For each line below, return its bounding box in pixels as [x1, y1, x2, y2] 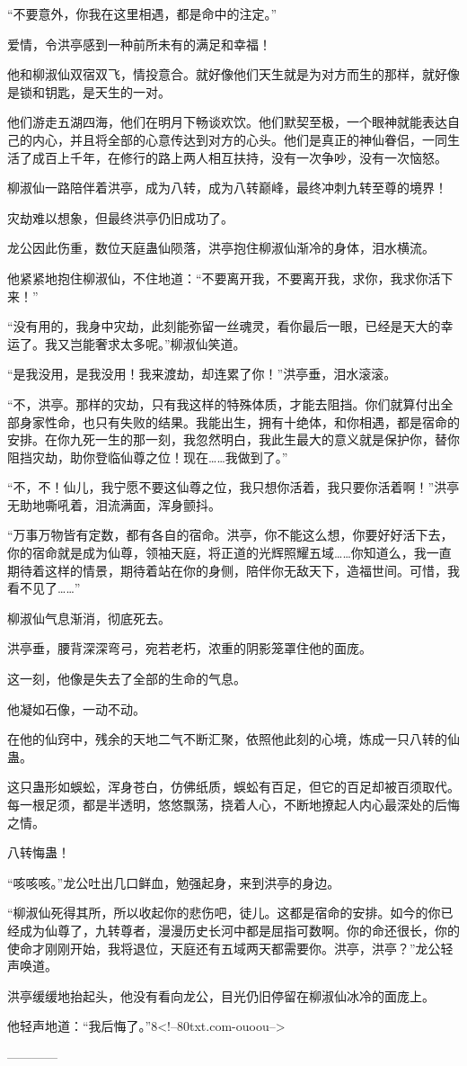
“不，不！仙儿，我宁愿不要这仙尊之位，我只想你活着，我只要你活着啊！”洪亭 [7, 478, 460, 497]
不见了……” [19, 578, 81, 597]
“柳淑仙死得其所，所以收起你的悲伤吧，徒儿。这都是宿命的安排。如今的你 [7, 903, 441, 922]
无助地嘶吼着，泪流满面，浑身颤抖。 [7, 495, 221, 514]
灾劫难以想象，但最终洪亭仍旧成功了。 [7, 208, 233, 227]
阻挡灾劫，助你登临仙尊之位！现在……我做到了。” [7, 447, 288, 466]
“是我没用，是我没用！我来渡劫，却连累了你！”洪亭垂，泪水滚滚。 [7, 364, 397, 383]
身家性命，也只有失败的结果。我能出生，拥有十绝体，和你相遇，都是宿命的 [19, 412, 460, 431]
